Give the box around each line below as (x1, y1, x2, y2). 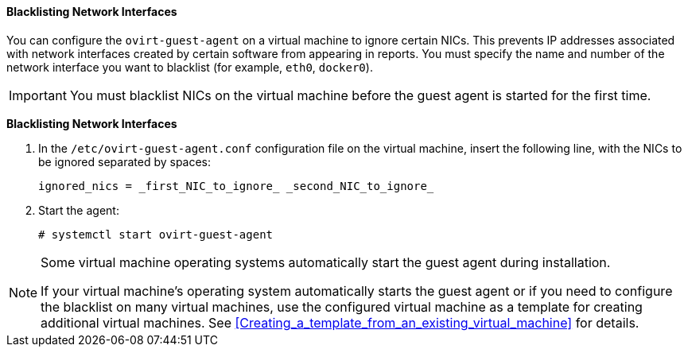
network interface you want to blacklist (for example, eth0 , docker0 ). (6, 60, 373, 74)
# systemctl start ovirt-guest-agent (38, 227, 274, 241)
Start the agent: (38, 203, 119, 217)
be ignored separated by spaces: (38, 154, 212, 169)
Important (9, 87, 67, 103)
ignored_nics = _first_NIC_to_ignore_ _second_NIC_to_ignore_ (38, 179, 434, 192)
